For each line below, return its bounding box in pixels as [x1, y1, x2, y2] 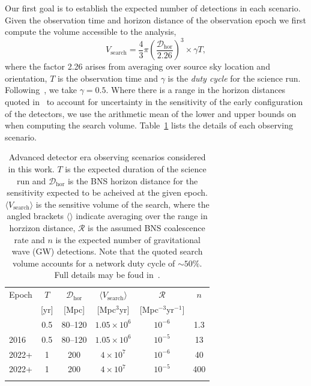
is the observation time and [57, 71, 158, 84]
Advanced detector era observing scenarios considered [8, 151, 206, 163]
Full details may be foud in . [54, 268, 160, 281]
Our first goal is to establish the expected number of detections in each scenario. [5, 2, 301, 14]
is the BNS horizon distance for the [67, 174, 198, 187]
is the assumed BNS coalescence [88, 222, 205, 234]
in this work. [8, 163, 55, 175]
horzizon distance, [9, 222, 76, 234]
